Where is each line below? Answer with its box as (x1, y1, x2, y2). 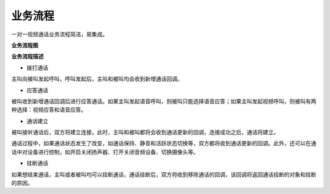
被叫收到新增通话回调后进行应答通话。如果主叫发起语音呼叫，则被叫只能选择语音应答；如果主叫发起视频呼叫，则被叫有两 (11, 98, 317, 105)
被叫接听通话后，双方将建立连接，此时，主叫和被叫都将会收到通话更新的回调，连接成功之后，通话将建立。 (11, 129, 279, 136)
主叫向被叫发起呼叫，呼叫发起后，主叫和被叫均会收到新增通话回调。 (11, 75, 183, 82)
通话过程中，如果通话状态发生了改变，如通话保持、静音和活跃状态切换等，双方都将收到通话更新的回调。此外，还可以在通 (11, 140, 317, 147)
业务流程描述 (11, 52, 44, 60)
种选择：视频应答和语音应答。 (11, 106, 87, 113)
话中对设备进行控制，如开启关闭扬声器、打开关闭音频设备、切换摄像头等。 (11, 148, 199, 156)
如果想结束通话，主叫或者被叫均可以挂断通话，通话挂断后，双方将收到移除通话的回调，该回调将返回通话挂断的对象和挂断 (11, 171, 317, 178)
